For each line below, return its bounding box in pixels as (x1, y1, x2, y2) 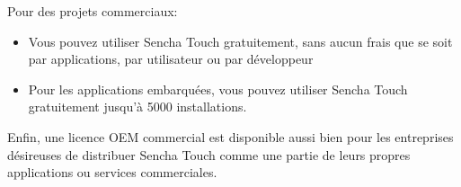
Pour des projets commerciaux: (7, 2, 178, 20)
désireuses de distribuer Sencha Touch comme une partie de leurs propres (7, 145, 411, 164)
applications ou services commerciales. (7, 163, 217, 182)
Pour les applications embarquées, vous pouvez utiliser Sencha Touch (28, 79, 408, 98)
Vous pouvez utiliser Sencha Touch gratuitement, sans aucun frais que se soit (28, 31, 453, 50)
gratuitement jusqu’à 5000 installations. (28, 97, 247, 116)
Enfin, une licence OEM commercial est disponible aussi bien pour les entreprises (7, 127, 454, 146)
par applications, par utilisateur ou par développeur (28, 49, 314, 68)
